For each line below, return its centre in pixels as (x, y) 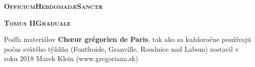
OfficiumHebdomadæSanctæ (53, 6)
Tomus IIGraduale (37, 22)
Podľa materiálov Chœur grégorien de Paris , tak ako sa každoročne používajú (127, 39)
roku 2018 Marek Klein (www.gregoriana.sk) (71, 58)
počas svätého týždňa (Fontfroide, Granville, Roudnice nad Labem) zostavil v (122, 49)
